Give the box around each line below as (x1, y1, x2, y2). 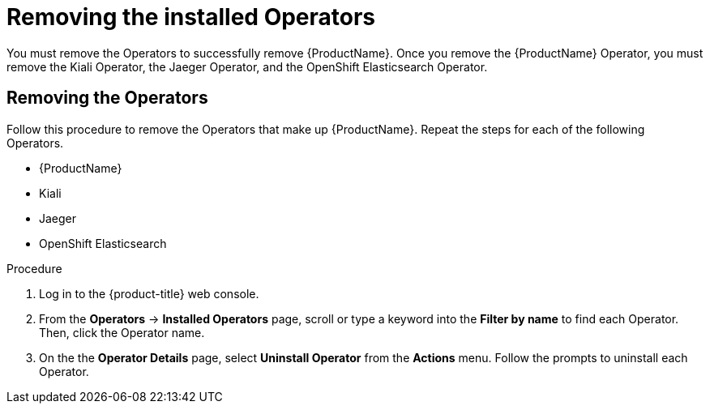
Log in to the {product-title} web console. (39, 286, 259, 301)
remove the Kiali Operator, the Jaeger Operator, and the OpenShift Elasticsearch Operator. (6, 59, 488, 74)
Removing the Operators (6, 88, 208, 109)
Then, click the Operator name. (39, 325, 205, 340)
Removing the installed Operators (6, 3, 376, 31)
